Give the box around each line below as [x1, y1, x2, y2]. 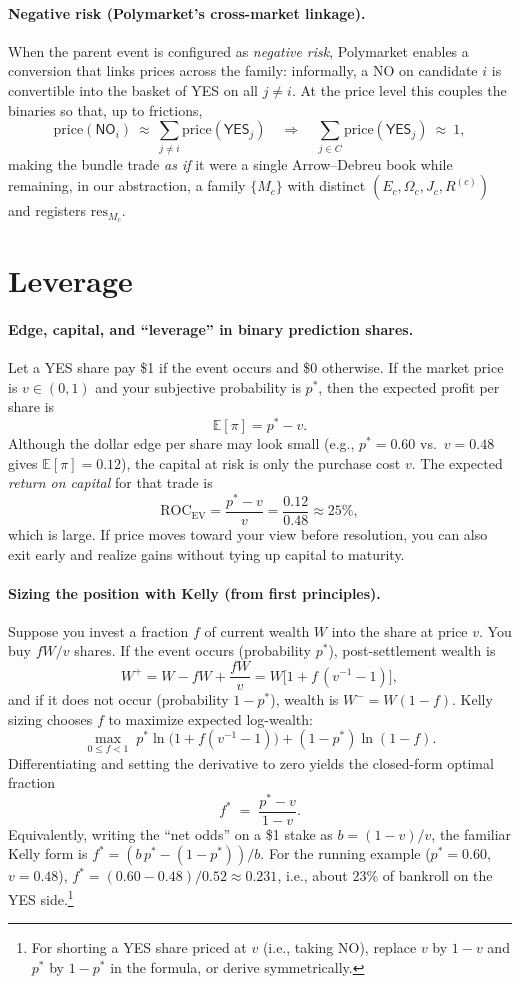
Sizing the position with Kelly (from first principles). [8, 582, 381, 603]
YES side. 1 [8, 886, 74, 909]
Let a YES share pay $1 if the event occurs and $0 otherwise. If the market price [8, 357, 504, 378]
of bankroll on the [382, 865, 493, 886]
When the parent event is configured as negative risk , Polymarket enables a [8, 40, 469, 61]
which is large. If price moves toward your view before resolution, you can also [8, 523, 488, 544]
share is [8, 396, 55, 417]
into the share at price [331, 620, 468, 641]
